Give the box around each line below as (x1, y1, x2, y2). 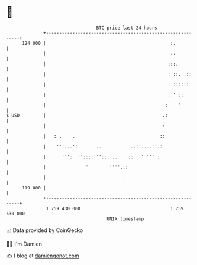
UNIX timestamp (106, 215, 144, 222)
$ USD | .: (6, 112, 168, 119)
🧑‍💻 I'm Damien (6, 240, 43, 247)
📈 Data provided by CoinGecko (6, 227, 83, 234)
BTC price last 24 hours (96, 25, 158, 31)
